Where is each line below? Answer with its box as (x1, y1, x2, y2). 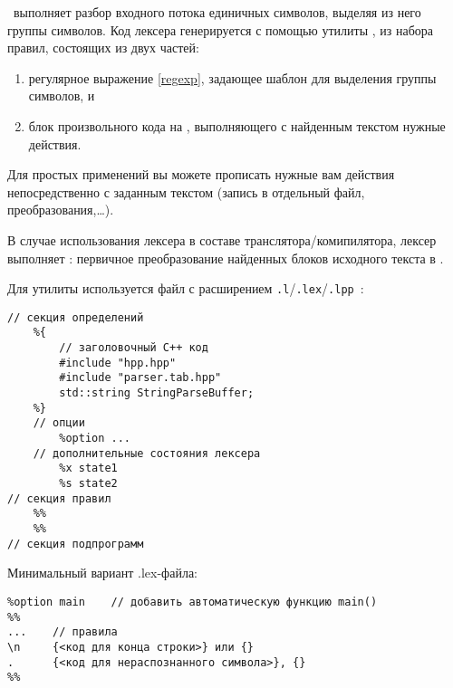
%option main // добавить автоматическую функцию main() (7, 595, 378, 608)
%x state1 (59, 462, 118, 475)
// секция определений (7, 311, 144, 324)
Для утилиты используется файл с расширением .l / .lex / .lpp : (7, 279, 364, 298)
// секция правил (7, 492, 111, 505)
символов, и (28, 86, 95, 105)
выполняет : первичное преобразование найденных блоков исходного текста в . (7, 248, 444, 267)
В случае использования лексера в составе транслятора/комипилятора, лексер (7, 230, 437, 249)
